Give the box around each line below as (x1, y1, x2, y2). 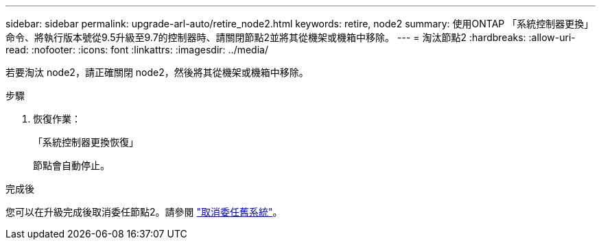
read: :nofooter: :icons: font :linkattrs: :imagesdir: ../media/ (5, 44, 268, 55)
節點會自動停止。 (33, 159, 110, 171)
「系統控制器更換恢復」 (33, 136, 139, 148)
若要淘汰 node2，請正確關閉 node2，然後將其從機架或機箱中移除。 (5, 66, 309, 78)
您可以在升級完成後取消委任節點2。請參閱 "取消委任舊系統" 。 (5, 206, 283, 218)
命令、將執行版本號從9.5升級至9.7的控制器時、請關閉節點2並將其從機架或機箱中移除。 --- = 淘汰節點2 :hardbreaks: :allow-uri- (5, 31, 576, 43)
